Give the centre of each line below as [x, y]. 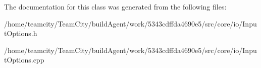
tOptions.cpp [24, 60]
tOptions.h [21, 33]
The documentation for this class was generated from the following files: [115, 6]
